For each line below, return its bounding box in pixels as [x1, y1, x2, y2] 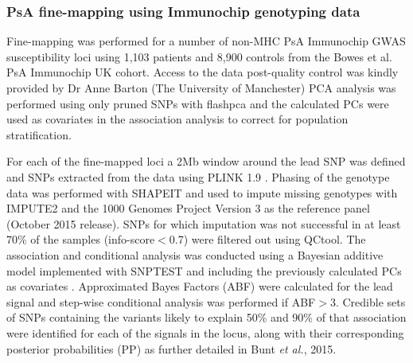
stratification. [6, 126, 72, 142]
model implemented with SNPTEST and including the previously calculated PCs [6, 262, 402, 279]
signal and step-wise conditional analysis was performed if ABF [6, 293, 316, 310]
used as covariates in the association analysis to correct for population [6, 111, 349, 127]
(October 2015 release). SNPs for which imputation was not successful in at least [6, 215, 401, 232]
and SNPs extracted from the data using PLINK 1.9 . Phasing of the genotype [6, 168, 390, 185]
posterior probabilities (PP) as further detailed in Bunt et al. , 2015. [6, 340, 337, 357]
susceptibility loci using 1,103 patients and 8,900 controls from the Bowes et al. [6, 48, 392, 64]
